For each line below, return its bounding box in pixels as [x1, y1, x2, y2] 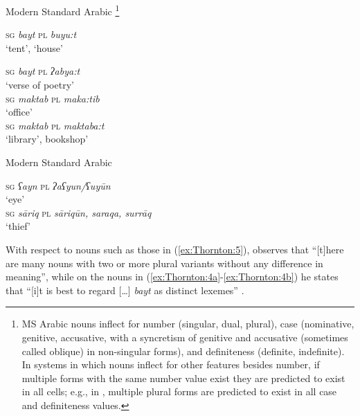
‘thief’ [6, 219, 30, 233]
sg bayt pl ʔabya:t [6, 64, 80, 78]
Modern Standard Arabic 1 [6, 2, 120, 18]
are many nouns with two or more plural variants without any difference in [6, 255, 323, 270]
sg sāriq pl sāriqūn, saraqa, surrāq [6, 205, 152, 219]
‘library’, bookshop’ [6, 132, 89, 146]
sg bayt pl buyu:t [6, 27, 77, 42]
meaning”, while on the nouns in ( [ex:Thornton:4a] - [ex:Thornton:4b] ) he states [6, 269, 339, 284]
